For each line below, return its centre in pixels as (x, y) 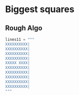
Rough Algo (24, 28)
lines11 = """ (20, 39)
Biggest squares (40, 9)
